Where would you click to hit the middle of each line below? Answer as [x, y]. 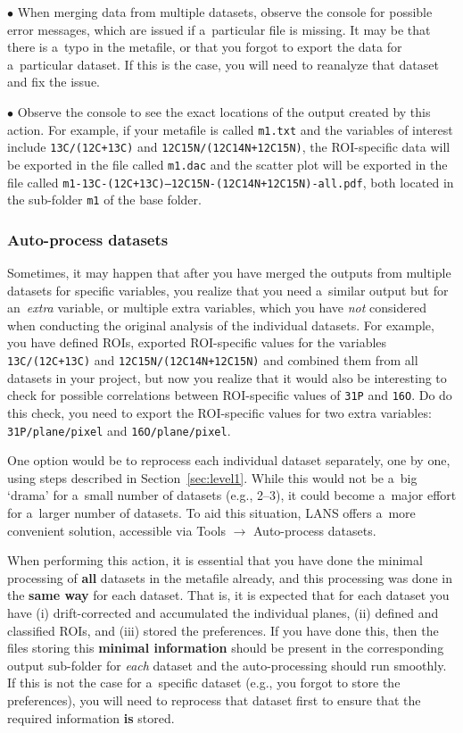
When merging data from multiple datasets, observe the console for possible [225, 12]
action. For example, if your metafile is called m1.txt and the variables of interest [230, 129]
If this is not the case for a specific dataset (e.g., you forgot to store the [204, 683]
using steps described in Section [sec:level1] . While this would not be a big [212, 477]
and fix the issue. [54, 82]
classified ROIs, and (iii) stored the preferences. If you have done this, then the [223, 630]
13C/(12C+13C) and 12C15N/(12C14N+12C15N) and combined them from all [213, 360]
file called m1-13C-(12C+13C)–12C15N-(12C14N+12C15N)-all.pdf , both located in [231, 182]
